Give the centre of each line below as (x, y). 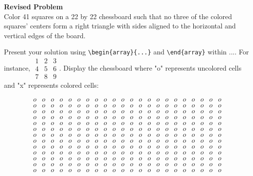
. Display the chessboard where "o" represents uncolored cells (150, 67)
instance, (17, 67)
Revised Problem (34, 6)
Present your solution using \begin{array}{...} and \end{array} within (115, 52)
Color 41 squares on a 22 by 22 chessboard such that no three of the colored (118, 16)
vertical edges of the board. (45, 35)
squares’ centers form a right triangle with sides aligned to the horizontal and (120, 26)
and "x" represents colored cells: (51, 85)
